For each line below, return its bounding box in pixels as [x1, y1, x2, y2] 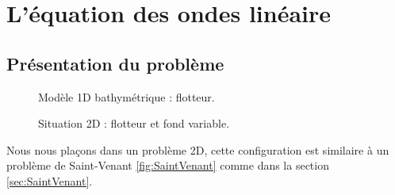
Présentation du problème [6, 51, 224, 75]
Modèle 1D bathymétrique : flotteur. [38, 88, 215, 105]
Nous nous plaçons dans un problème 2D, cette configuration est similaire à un [6, 141, 389, 158]
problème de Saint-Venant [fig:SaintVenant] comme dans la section [6, 157, 329, 174]
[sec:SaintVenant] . [6, 172, 93, 189]
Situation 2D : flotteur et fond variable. [38, 115, 230, 132]
